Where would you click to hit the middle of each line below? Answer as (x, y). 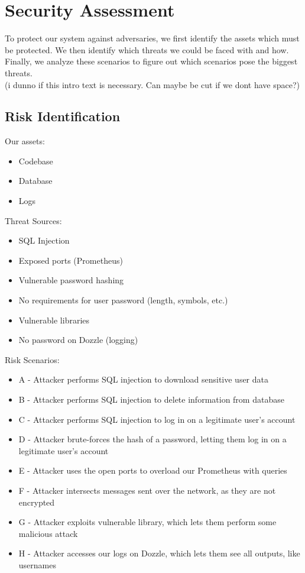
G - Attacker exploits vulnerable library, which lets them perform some (147, 522)
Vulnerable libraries (54, 320)
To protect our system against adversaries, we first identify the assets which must (152, 38)
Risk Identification (63, 116)
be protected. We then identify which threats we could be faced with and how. (147, 49)
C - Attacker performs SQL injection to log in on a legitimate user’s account (157, 419)
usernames (37, 564)
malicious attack (48, 533)
